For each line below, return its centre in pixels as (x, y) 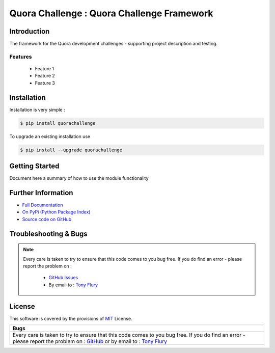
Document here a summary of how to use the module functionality (79, 178)
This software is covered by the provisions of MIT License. (71, 318)
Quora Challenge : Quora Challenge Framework (111, 13)
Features (21, 57)
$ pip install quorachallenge (58, 123)
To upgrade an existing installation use (50, 136)
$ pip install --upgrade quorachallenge (71, 150)
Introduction (30, 31)
